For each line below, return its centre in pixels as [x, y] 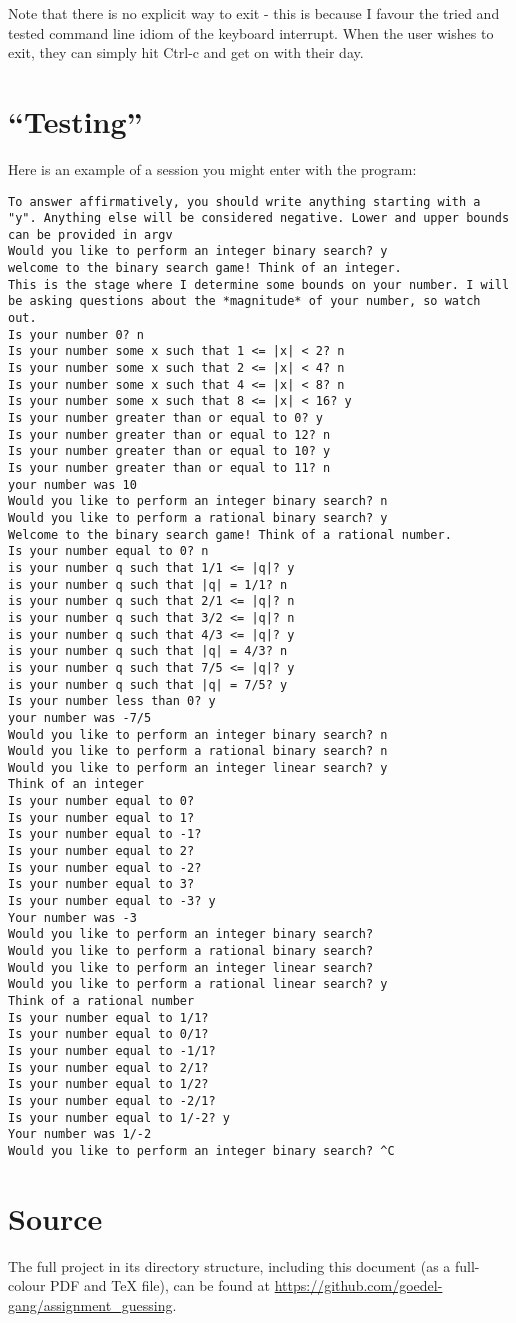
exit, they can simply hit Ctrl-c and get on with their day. [186, 52]
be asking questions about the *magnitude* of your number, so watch [244, 301]
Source [55, 1217]
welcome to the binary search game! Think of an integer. [205, 268]
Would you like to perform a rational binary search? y [198, 517]
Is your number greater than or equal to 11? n [169, 468]
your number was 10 [72, 484]
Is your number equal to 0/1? [108, 1034]
